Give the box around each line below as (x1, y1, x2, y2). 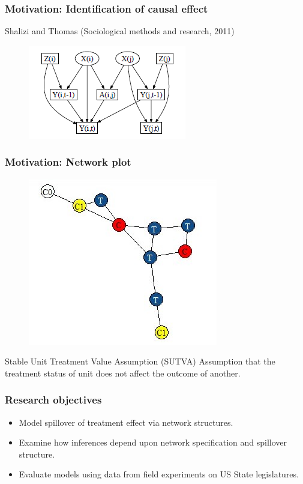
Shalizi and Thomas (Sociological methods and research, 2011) (5, 25, 235, 37)
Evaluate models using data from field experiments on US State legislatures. (19, 468, 299, 480)
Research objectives (5, 392, 102, 407)
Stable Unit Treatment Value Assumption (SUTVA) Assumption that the (5, 355, 275, 368)
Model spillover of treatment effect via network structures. (19, 416, 233, 428)
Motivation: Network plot (5, 154, 131, 169)
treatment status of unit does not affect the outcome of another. (5, 366, 241, 379)
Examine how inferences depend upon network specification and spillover (19, 436, 287, 449)
